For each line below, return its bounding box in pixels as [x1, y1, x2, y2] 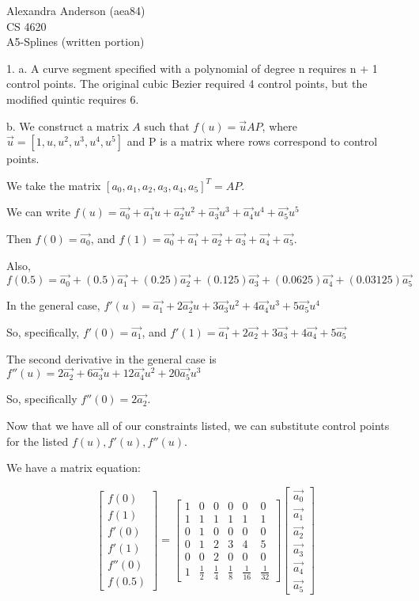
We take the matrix [6, 177, 101, 193]
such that [144, 117, 190, 134]
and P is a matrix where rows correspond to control [126, 133, 378, 150]
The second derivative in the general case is [6, 350, 217, 367]
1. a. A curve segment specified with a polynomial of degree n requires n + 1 [6, 59, 378, 76]
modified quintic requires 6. [6, 90, 139, 107]
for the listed [6, 432, 69, 449]
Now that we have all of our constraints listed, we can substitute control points [6, 417, 390, 433]
